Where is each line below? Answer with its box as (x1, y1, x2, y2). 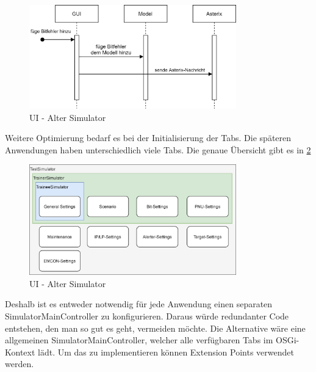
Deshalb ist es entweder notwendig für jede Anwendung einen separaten (5, 297, 273, 310)
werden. (5, 357, 34, 370)
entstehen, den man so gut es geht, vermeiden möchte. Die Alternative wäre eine (5, 321, 306, 334)
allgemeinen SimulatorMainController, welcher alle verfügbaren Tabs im (5, 334, 273, 346)
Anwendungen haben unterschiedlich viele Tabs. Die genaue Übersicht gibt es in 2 (5, 143, 311, 156)
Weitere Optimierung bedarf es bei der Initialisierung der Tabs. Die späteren (5, 131, 292, 144)
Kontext (5, 345, 35, 358)
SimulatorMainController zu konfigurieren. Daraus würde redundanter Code (5, 309, 289, 322)
